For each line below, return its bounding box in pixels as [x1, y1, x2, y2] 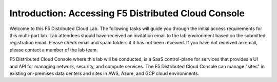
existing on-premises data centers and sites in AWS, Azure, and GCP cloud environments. [9, 70, 200, 76]
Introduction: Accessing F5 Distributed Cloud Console [9, 8, 245, 19]
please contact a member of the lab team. [9, 46, 98, 53]
